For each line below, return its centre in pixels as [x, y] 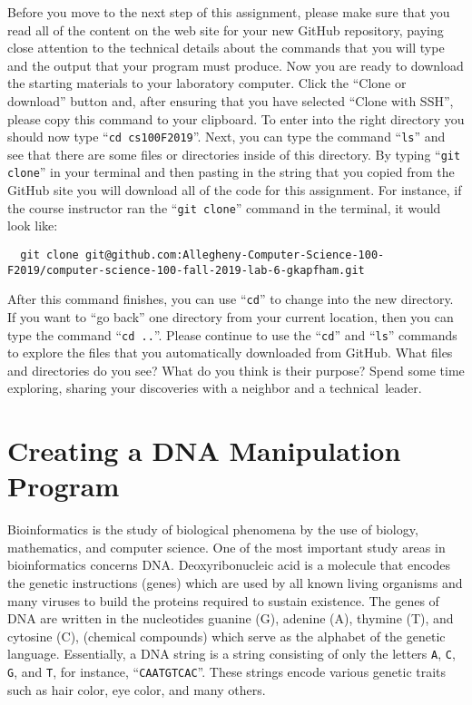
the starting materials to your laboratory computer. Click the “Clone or [207, 83]
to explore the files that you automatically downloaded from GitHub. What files [230, 352]
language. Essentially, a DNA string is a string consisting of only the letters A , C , [231, 654]
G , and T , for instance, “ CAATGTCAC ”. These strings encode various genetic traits [227, 672]
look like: [33, 225]
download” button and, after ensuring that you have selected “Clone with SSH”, [231, 100]
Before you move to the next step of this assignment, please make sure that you [229, 12]
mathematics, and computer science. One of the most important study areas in [226, 547]
